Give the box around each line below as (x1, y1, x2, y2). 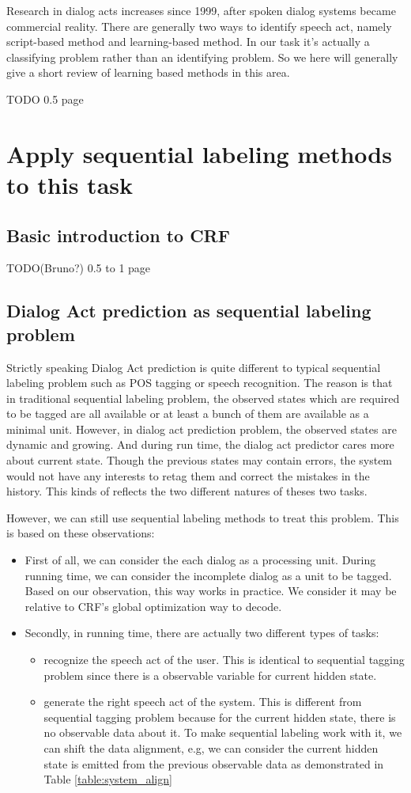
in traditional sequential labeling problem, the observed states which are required (6, 389, 400, 406)
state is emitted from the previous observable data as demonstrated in (43, 755, 384, 772)
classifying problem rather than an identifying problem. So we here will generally (6, 48, 398, 65)
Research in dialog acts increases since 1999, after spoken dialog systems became (6, 2, 396, 18)
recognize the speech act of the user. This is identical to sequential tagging (43, 651, 405, 668)
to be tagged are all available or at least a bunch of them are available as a (6, 405, 369, 422)
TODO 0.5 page (6, 90, 84, 107)
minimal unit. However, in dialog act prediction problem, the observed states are (6, 420, 397, 437)
